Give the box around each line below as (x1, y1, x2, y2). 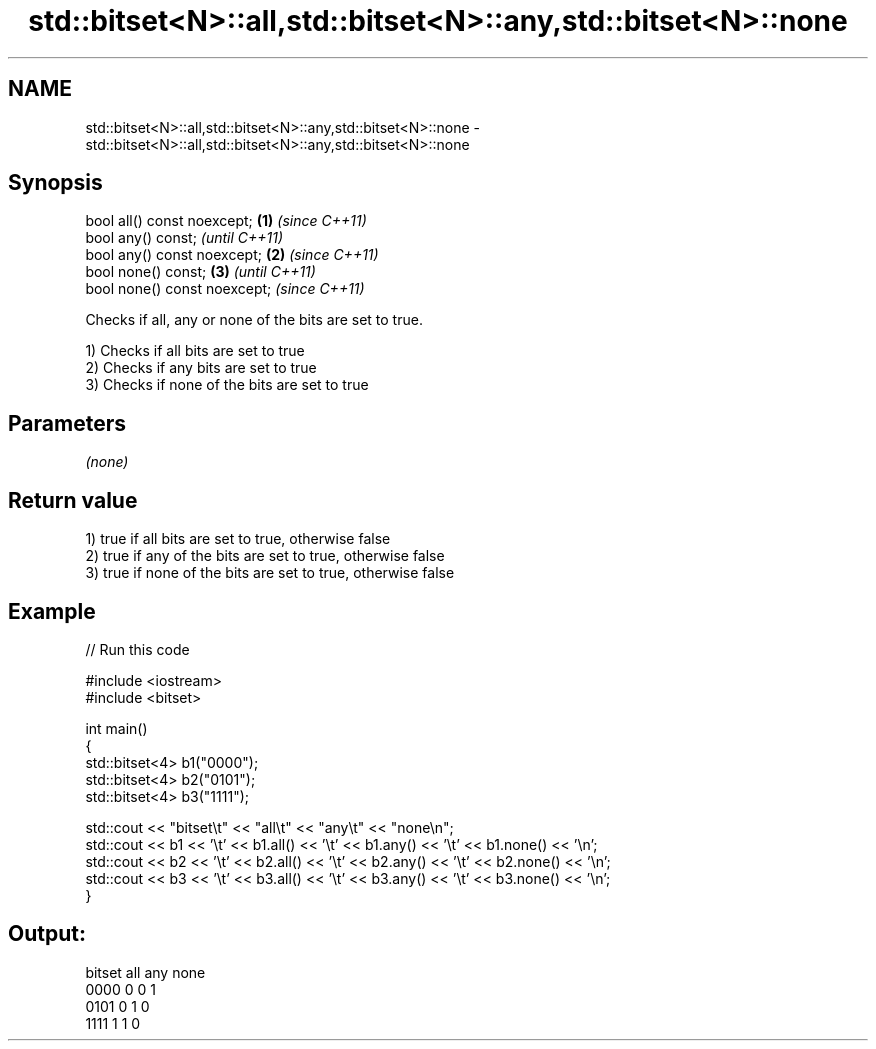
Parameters (8, 410, 126, 436)
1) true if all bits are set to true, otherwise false (85, 530, 391, 548)
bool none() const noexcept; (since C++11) (85, 280, 365, 298)
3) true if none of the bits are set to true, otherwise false (85, 564, 455, 582)
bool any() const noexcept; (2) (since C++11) (85, 246, 379, 264)
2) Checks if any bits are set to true (85, 359, 317, 377)
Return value (8, 487, 138, 513)
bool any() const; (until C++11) (85, 229, 284, 247)
